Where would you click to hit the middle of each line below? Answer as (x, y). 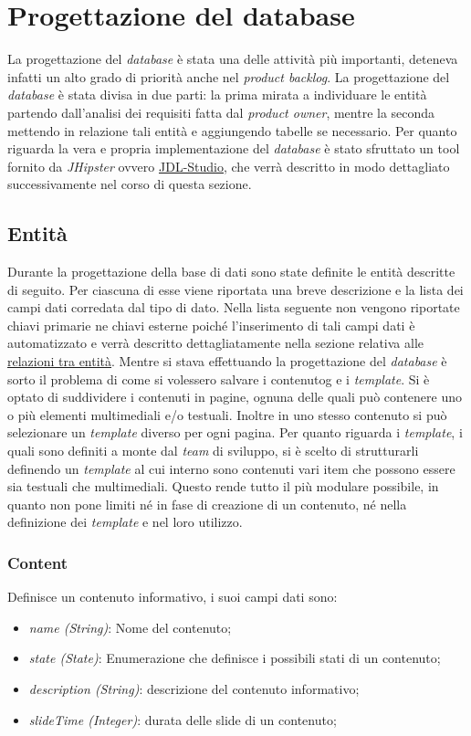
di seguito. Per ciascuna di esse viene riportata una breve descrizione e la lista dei (235, 289)
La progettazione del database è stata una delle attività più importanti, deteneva (233, 59)
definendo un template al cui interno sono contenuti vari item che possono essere (231, 468)
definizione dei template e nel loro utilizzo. (125, 522)
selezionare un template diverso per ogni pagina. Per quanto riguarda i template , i (235, 432)
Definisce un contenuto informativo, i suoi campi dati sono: (173, 597)
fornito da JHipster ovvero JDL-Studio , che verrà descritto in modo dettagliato (229, 166)
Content (38, 562)
